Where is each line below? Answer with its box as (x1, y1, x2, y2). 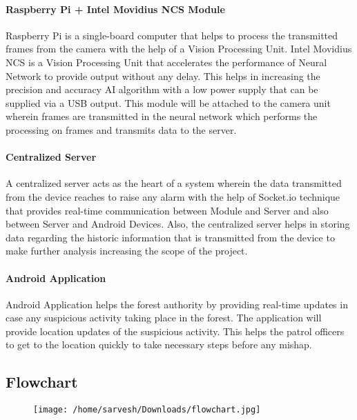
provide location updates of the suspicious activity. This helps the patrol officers (6, 323, 345, 338)
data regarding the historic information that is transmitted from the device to (6, 230, 335, 244)
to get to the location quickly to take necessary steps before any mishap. (6, 337, 312, 352)
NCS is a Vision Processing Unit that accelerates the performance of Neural (6, 54, 327, 69)
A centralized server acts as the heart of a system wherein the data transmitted (6, 176, 342, 190)
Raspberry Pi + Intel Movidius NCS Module (6, 1, 225, 16)
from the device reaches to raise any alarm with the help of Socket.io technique (6, 189, 340, 203)
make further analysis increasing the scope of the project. (6, 243, 248, 258)
